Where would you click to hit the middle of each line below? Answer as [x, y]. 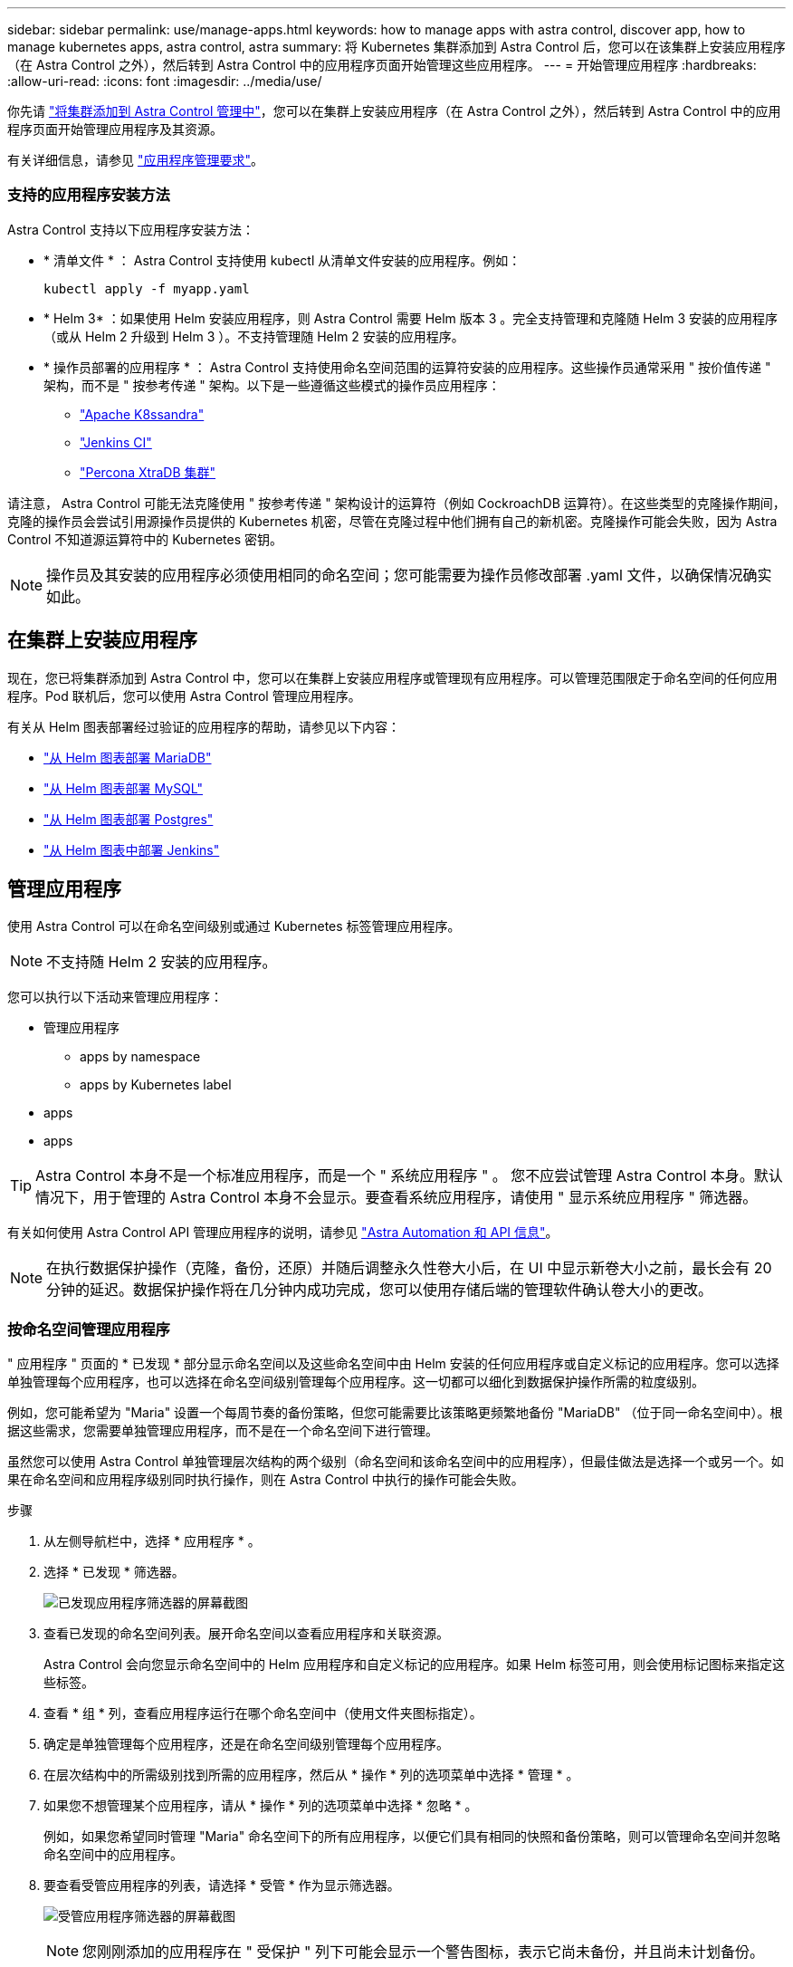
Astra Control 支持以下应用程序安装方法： [131, 229]
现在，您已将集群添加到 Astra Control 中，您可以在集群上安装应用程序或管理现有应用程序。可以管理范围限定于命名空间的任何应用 [392, 677]
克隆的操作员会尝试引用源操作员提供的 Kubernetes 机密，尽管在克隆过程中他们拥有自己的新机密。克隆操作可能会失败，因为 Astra [392, 521]
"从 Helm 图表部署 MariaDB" [128, 757]
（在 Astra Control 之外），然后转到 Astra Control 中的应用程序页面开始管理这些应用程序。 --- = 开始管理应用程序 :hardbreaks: [382, 65]
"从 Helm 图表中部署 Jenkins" [132, 849]
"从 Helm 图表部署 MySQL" [123, 788]
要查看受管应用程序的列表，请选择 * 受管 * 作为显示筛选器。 [222, 1885]
